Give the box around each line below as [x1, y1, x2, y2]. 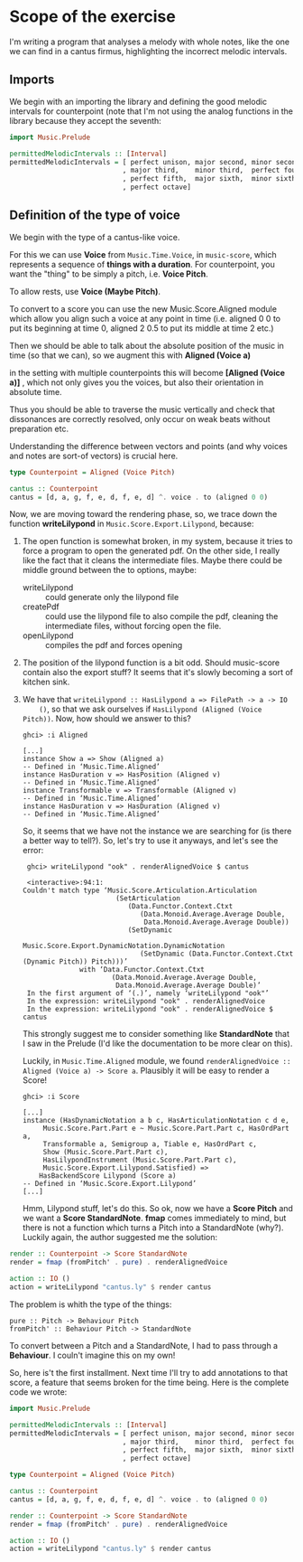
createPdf [22, 601, 60, 612]
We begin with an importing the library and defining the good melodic [9, 96, 268, 107]
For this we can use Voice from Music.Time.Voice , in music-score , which [9, 249, 277, 259]
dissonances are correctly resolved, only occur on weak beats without [9, 413, 271, 424]
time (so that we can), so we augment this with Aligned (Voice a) [9, 350, 251, 361]
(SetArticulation [115, 894, 180, 903]
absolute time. [9, 386, 62, 397]
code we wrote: [9, 1386, 68, 1397]
